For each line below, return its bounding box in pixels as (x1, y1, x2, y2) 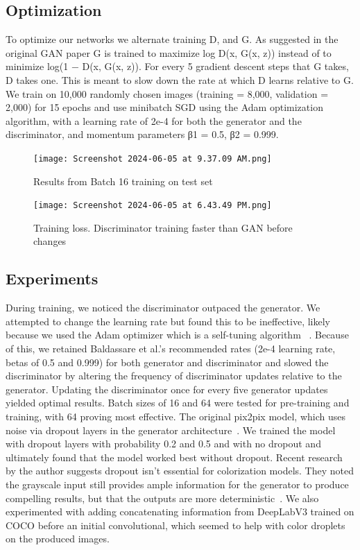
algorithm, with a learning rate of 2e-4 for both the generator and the (6, 113, 302, 128)
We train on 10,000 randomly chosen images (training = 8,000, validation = (6, 86, 329, 101)
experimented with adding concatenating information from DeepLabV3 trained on (6, 504, 354, 519)
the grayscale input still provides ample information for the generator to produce (6, 476, 349, 491)
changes (33, 234, 67, 248)
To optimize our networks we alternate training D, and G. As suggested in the (6, 32, 338, 46)
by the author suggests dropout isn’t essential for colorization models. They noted (6, 463, 354, 478)
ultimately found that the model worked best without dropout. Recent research (6, 449, 343, 464)
